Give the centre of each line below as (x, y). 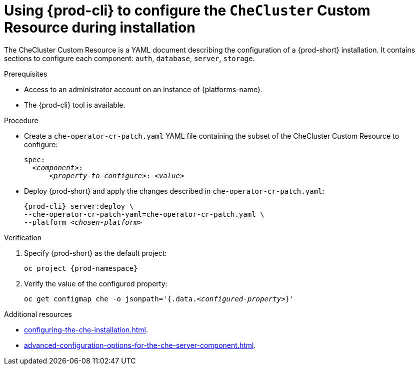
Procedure (21, 120)
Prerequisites (26, 74)
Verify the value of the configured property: (96, 283)
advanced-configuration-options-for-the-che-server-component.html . (140, 345)
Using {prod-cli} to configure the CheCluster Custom (187, 11)
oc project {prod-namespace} (81, 268)
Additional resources (38, 314)
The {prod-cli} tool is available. (75, 105)
